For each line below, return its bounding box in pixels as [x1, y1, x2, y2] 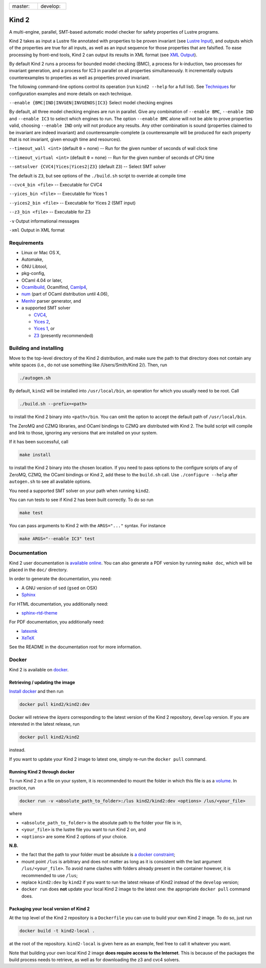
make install [19, 452, 51, 458]
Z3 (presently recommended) [33, 332, 94, 338]
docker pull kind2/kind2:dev [19, 701, 90, 707]
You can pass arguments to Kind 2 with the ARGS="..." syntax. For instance [9, 522, 166, 528]
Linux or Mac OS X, [21, 250, 61, 256]
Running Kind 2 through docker [9, 769, 75, 774]
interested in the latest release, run [9, 721, 80, 727]
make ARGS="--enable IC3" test [19, 536, 96, 542]
